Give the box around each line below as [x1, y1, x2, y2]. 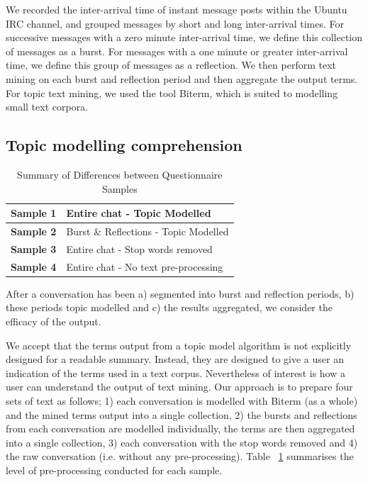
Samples [101, 181, 138, 196]
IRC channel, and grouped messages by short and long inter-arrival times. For [6, 16, 345, 30]
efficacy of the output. [6, 313, 101, 328]
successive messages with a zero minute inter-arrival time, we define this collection [6, 30, 363, 45]
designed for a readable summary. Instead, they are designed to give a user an [6, 352, 344, 366]
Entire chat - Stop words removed [66, 241, 213, 256]
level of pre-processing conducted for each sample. [6, 462, 223, 477]
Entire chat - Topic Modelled [66, 206, 211, 220]
